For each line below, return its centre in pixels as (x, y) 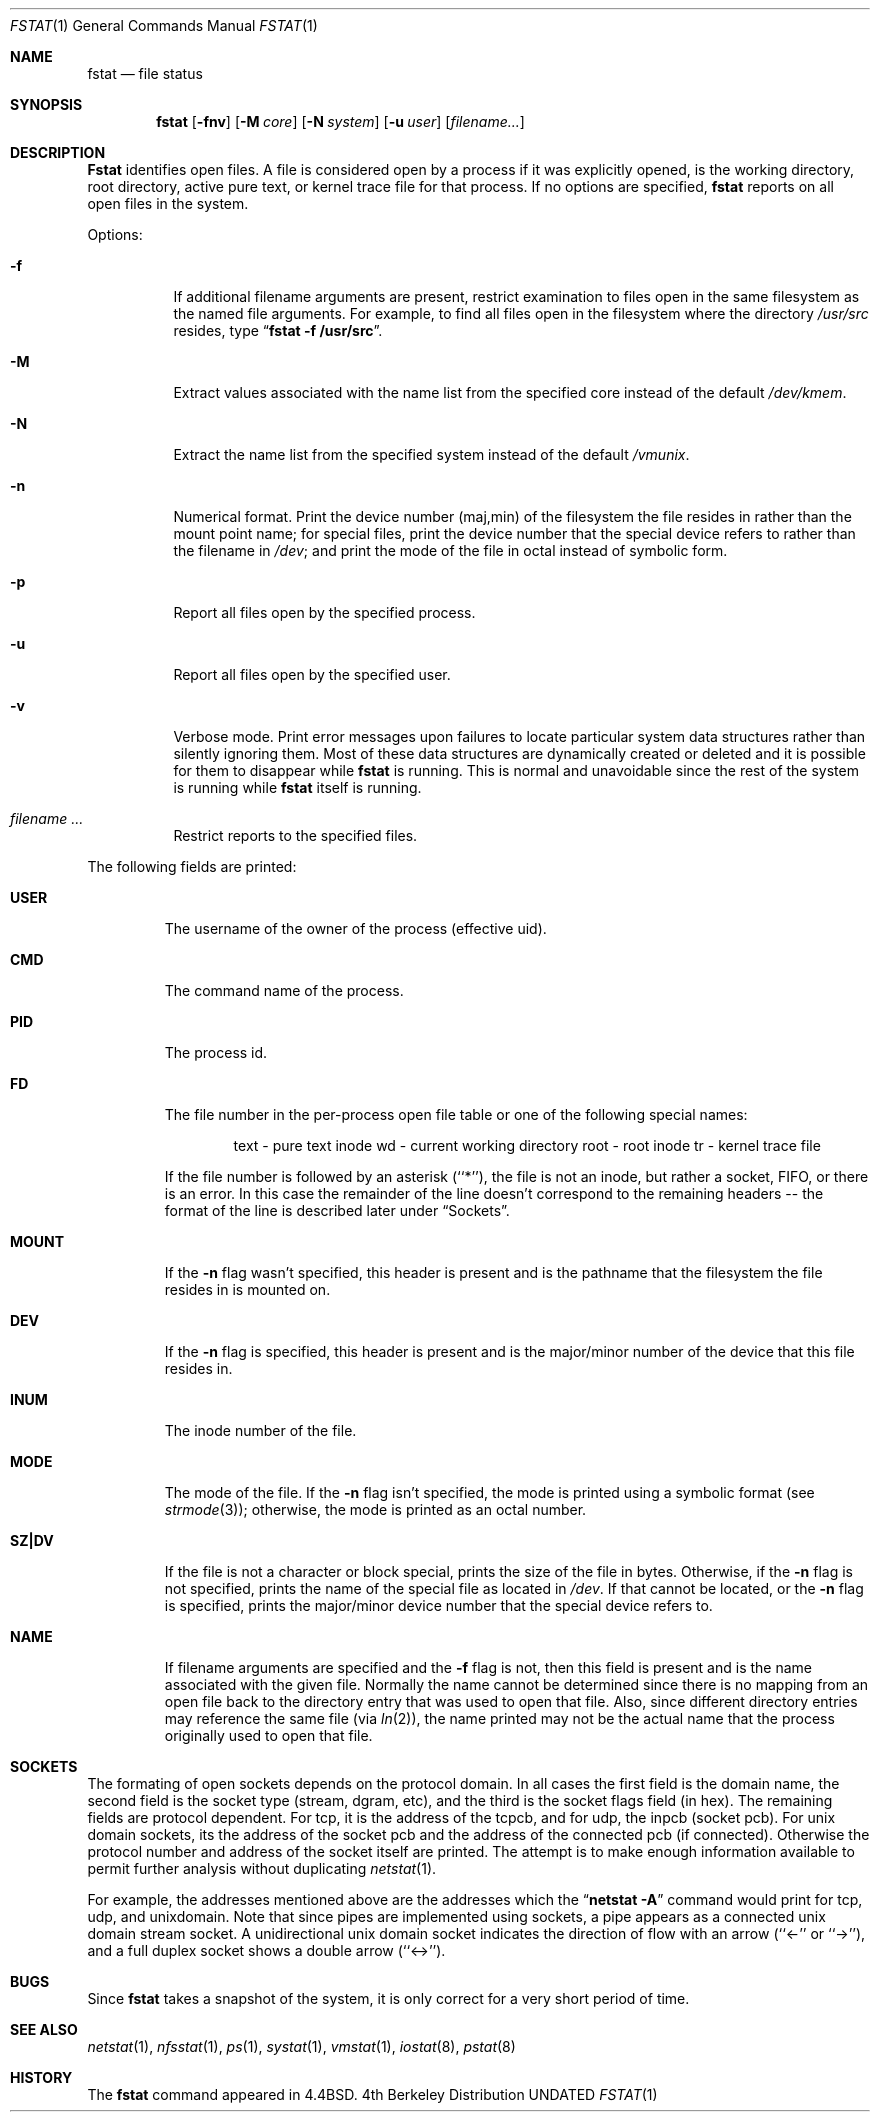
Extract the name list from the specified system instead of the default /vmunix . (431, 454)
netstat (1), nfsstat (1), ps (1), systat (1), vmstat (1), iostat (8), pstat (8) (301, 2046)
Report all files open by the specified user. (312, 674)
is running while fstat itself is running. (297, 787)
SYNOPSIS (46, 104)
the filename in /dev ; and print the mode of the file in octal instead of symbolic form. (450, 550)
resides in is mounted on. (247, 1289)
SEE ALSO (44, 2029)
